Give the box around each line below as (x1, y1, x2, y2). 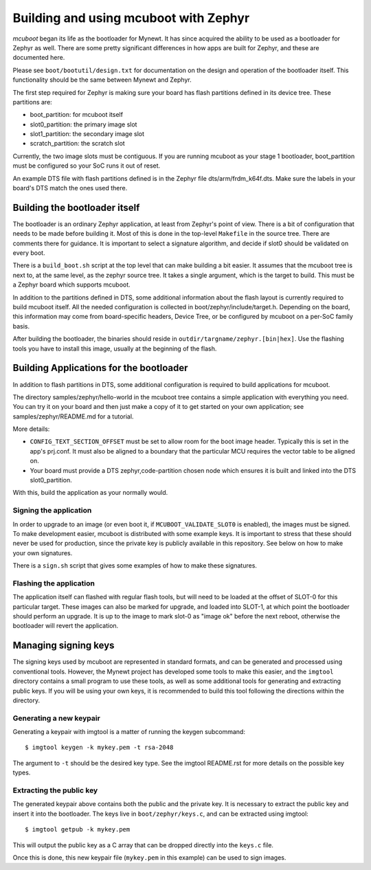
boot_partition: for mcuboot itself (30, 111, 124, 119)
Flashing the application (12, 578, 95, 588)
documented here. (12, 54, 65, 62)
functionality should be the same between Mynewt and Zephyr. (12, 76, 192, 84)
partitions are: (12, 98, 53, 106)
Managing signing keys (12, 640, 115, 651)
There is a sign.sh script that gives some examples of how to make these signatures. (12, 561, 258, 570)
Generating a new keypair (12, 713, 101, 723)
